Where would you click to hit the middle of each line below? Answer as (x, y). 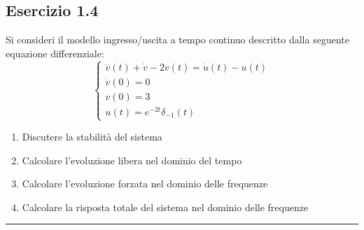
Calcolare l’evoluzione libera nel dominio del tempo (132, 160)
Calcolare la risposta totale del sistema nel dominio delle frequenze (165, 207)
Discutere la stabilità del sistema (92, 137)
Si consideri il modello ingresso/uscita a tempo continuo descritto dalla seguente (177, 39)
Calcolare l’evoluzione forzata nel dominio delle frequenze (145, 184)
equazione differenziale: (55, 53)
